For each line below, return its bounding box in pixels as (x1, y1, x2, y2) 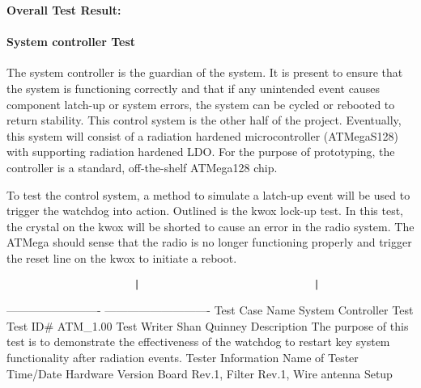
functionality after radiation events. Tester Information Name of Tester (6, 348, 359, 365)
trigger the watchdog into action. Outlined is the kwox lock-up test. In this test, (6, 202, 403, 219)
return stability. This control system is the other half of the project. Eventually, (6, 112, 402, 129)
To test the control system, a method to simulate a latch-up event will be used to (6, 186, 410, 203)
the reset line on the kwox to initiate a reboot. (6, 249, 237, 266)
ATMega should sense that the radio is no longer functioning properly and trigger (6, 234, 412, 251)
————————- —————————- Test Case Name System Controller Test (6, 302, 414, 318)
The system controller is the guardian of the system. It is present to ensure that (6, 64, 403, 81)
